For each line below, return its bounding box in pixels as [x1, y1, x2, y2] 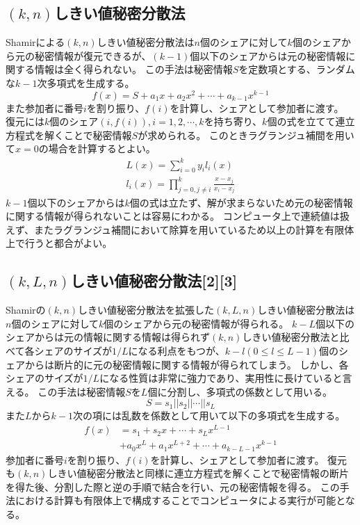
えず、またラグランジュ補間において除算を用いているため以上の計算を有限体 [6, 222, 354, 236]
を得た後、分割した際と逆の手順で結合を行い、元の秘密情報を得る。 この [6, 479, 340, 494]
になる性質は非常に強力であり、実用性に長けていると [99, 371, 343, 385]
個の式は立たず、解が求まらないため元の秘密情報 [129, 195, 353, 209]
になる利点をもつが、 [128, 344, 225, 358]
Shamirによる [6, 35, 65, 49]
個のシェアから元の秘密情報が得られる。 [104, 316, 289, 330]
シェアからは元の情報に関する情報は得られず [6, 330, 210, 344]
